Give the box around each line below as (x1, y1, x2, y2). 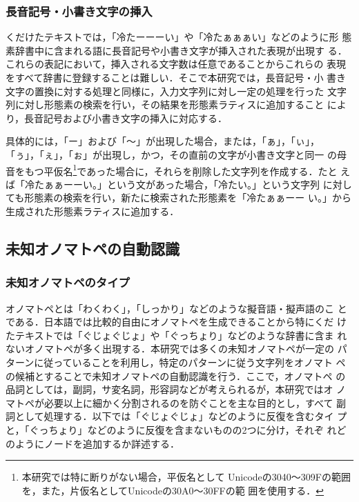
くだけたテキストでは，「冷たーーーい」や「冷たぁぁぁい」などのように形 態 (6, 30, 352, 44)
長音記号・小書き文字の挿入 (6, 2, 153, 19)
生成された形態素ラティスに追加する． (6, 204, 179, 218)
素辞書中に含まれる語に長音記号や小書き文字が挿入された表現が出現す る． (6, 43, 347, 57)
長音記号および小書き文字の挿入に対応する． (24, 110, 228, 125)
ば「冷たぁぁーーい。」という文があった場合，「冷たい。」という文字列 (6, 177, 320, 191)
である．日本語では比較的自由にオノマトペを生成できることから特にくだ (6, 314, 334, 329)
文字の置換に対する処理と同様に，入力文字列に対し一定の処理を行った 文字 (6, 83, 347, 98)
